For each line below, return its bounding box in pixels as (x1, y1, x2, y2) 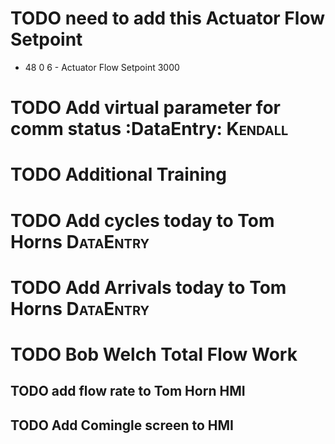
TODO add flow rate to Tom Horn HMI (10, 383, 246, 400)
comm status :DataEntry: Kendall (10, 118, 289, 141)
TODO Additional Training (10, 163, 227, 186)
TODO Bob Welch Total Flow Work (10, 343, 298, 366)
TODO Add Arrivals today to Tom (10, 276, 287, 299)
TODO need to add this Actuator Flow (10, 7, 325, 30)
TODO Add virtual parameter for (10, 97, 281, 119)
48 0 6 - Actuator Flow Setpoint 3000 (24, 61, 180, 73)
